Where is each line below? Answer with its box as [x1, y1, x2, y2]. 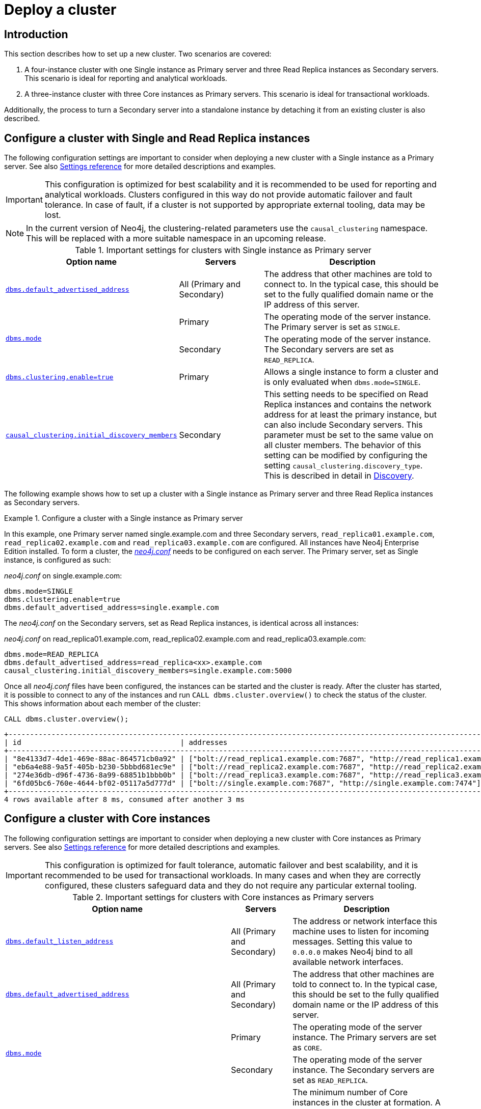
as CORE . [292, 1042, 323, 1052]
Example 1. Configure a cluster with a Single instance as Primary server [4, 514, 243, 523]
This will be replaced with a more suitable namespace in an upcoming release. [26, 233, 326, 244]
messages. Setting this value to [292, 936, 413, 947]
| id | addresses [4, 738, 228, 747]
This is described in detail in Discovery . [264, 470, 414, 481]
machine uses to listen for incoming [292, 926, 429, 936]
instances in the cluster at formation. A [292, 1097, 441, 1107]
